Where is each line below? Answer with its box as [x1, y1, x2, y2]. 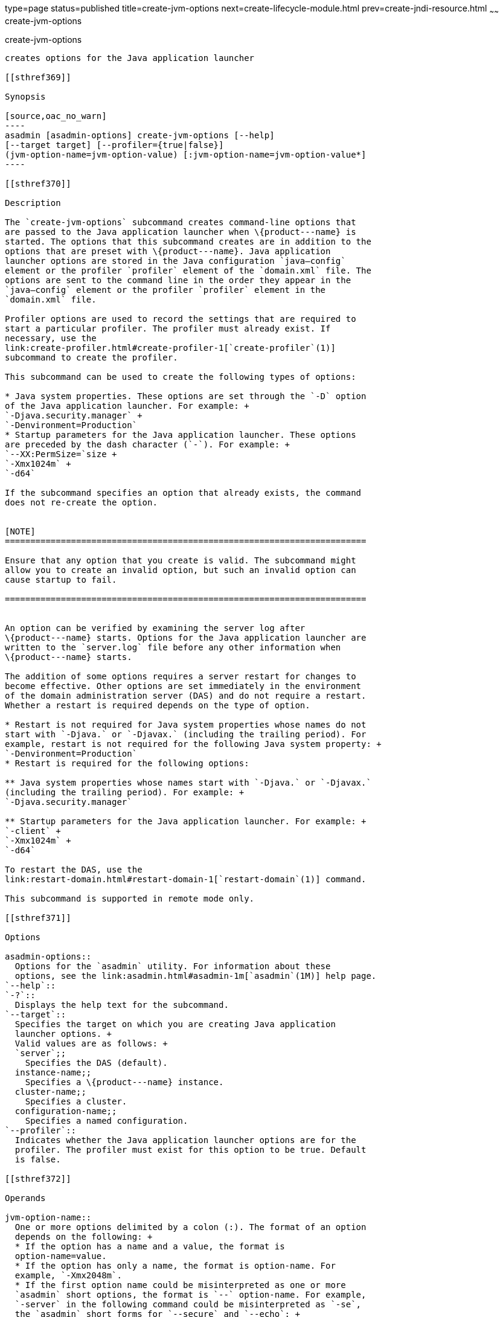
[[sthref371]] [5, 912, 71, 923]
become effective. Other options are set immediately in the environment [5, 681, 362, 691]
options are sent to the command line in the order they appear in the [5, 275, 351, 285]
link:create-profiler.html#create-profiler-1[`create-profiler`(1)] [5, 342, 336, 353]
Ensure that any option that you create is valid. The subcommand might [5, 555, 356, 565]
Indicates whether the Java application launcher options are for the [14, 1135, 356, 1145]
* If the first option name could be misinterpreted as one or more [14, 1280, 346, 1290]
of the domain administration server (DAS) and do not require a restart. [5, 690, 367, 700]
